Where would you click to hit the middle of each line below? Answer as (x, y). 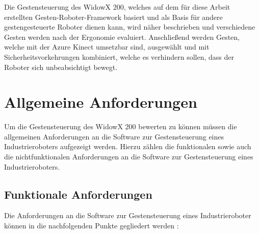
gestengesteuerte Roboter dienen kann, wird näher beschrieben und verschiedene (130, 27)
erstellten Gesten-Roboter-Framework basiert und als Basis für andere (113, 17)
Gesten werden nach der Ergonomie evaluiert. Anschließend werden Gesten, (122, 37)
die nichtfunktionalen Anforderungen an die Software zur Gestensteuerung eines (129, 157)
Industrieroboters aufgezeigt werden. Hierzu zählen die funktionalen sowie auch (128, 146)
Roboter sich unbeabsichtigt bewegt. (61, 67)
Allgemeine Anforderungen (101, 102)
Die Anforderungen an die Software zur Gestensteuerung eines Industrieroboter (128, 215)
